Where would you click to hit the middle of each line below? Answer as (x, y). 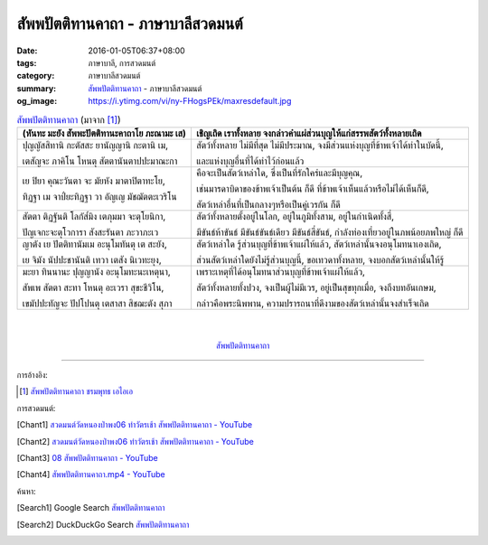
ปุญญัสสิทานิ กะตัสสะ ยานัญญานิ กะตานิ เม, (95, 145)
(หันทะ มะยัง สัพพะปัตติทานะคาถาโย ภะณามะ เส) (104, 133)
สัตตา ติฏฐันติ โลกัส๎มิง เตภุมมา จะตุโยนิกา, (94, 216)
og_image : (37, 101)
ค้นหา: (26, 491)
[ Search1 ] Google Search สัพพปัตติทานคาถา (91, 508)
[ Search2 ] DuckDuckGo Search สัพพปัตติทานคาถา (103, 524)
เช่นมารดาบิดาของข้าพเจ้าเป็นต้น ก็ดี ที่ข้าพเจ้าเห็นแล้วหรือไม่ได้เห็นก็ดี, (312, 188)
